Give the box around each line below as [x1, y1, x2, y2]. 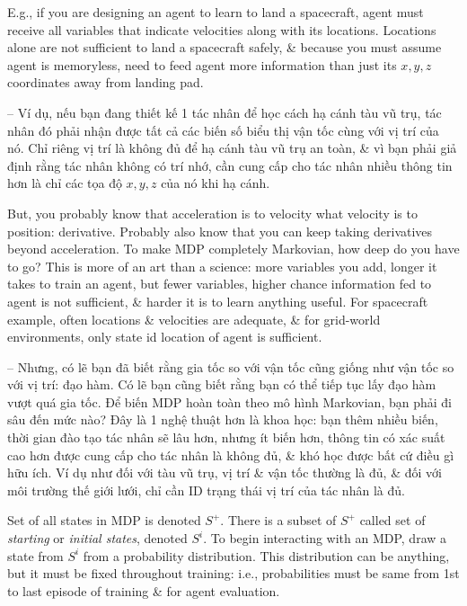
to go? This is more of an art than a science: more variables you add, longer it [7, 256, 437, 275]
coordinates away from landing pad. [7, 73, 204, 92]
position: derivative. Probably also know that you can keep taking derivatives [7, 221, 433, 240]
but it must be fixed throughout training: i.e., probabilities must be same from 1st [7, 564, 460, 583]
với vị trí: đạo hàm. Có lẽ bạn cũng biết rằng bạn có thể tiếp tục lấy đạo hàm [7, 375, 436, 394]
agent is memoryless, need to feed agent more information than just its [7, 55, 397, 74]
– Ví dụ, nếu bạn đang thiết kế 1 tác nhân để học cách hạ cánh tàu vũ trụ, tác [7, 102, 442, 121]
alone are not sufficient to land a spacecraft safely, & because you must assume [7, 38, 442, 57]
